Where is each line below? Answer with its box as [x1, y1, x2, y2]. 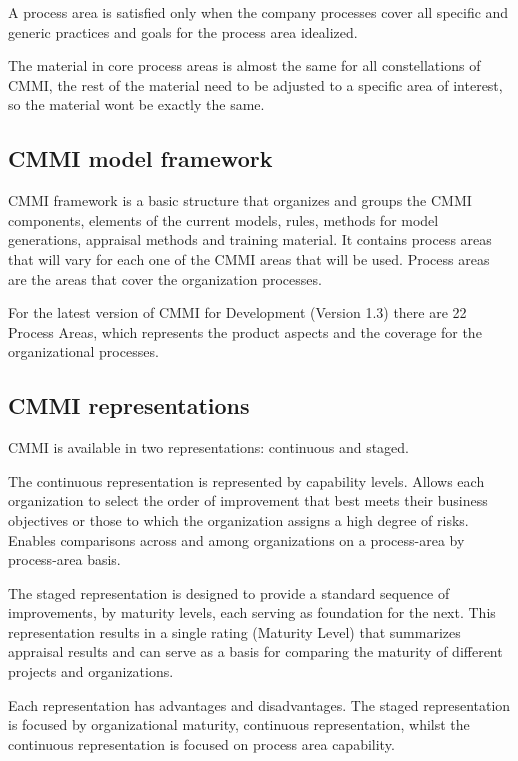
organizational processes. [8, 341, 159, 362]
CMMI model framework [8, 143, 273, 174]
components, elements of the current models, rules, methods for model [8, 209, 439, 230]
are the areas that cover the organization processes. [8, 268, 322, 289]
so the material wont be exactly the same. [8, 94, 265, 115]
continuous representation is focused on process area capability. [8, 733, 395, 754]
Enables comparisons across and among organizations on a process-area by [8, 529, 465, 550]
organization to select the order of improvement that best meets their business [8, 490, 488, 511]
